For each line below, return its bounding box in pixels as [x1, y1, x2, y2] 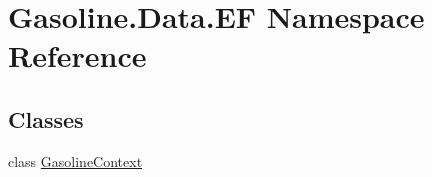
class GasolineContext [8, 150, 143, 171]
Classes [8, 103, 84, 134]
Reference [8, 35, 147, 76]
